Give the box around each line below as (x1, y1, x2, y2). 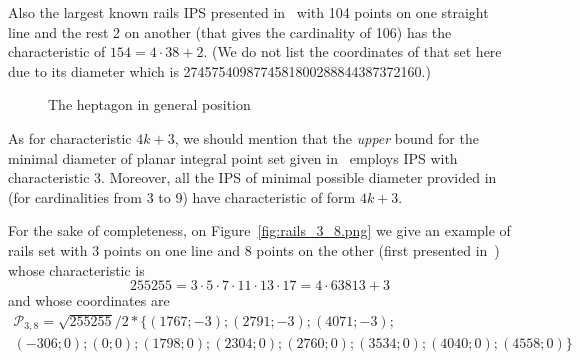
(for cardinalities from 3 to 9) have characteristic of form (8, 186, 356, 207)
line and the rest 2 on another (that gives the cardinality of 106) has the (8, 21, 452, 42)
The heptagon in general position (48, 94, 251, 115)
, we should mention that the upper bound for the (174, 127, 479, 148)
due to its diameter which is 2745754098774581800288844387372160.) (8, 60, 431, 81)
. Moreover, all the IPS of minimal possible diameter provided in (101, 167, 497, 188)
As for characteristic (8, 127, 132, 148)
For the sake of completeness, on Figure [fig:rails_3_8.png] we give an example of (8, 220, 511, 241)
